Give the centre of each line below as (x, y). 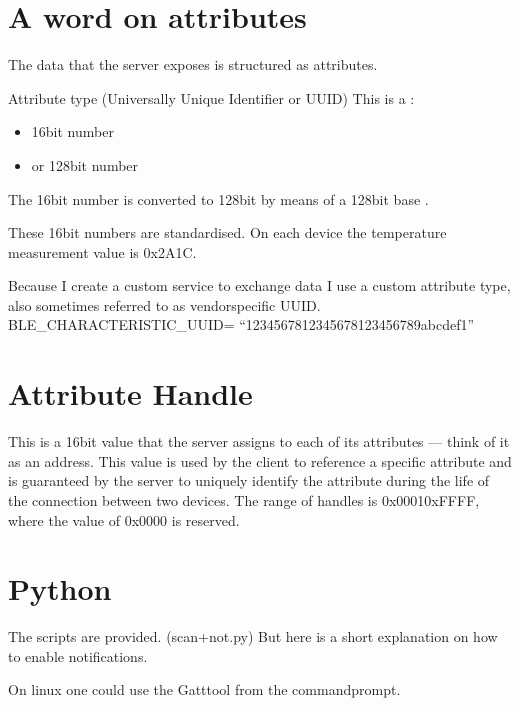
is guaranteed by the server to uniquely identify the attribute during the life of (249, 480)
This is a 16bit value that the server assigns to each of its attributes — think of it (259, 441)
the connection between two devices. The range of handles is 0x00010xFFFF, (244, 499)
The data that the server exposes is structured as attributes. (193, 64)
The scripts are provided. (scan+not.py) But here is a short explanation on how (253, 636)
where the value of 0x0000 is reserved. (124, 519)
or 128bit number (85, 164)
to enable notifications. (78, 655)
